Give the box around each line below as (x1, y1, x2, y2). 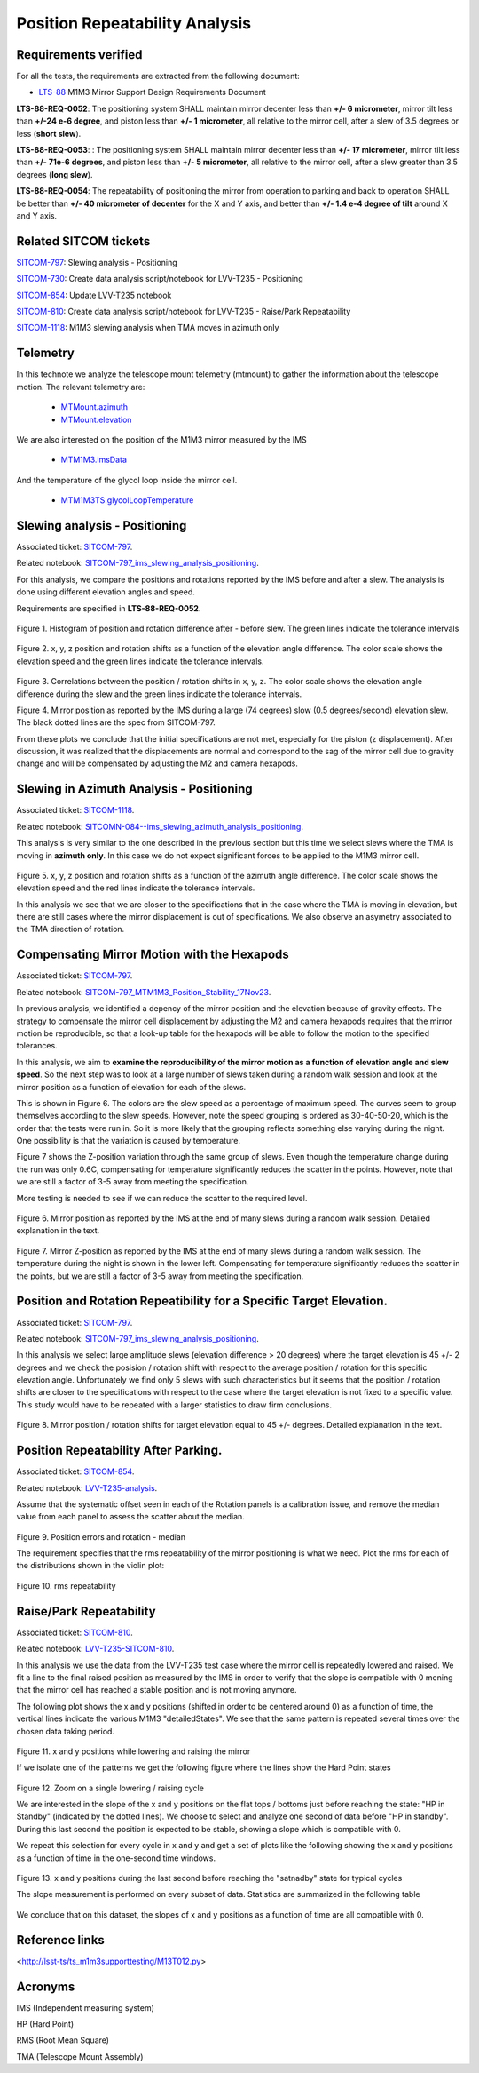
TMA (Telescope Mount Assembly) (16, 2051, 144, 2061)
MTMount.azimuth (60, 402, 129, 412)
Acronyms (16, 1979, 75, 1994)
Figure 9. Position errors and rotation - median (16, 1531, 186, 1542)
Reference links (16, 1933, 106, 1948)
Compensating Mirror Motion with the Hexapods (16, 947, 290, 962)
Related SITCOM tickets (16, 234, 151, 249)
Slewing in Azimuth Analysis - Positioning (16, 782, 253, 797)
